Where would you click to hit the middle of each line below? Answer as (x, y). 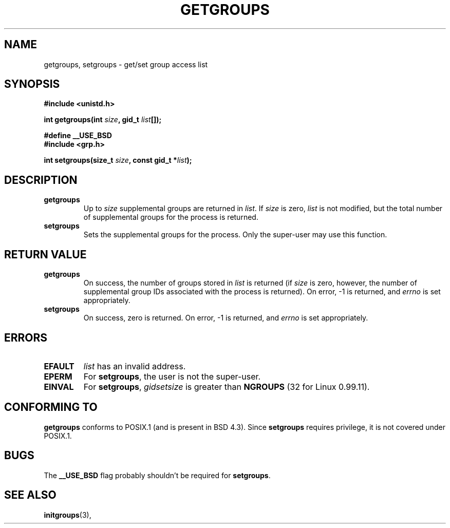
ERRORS (26, 337)
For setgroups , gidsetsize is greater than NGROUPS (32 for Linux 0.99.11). (227, 386)
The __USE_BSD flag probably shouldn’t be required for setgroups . (157, 475)
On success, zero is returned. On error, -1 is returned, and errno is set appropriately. (226, 318)
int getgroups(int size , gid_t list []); (103, 120)
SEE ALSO (30, 495)
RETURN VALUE (45, 254)
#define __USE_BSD (78, 136)
